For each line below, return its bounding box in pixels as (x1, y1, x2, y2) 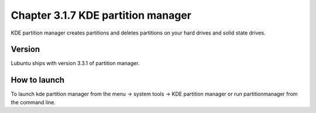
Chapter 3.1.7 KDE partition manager (11, 9, 191, 22)
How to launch (11, 75, 64, 85)
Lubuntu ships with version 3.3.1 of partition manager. (11, 60, 140, 67)
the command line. (11, 98, 56, 105)
